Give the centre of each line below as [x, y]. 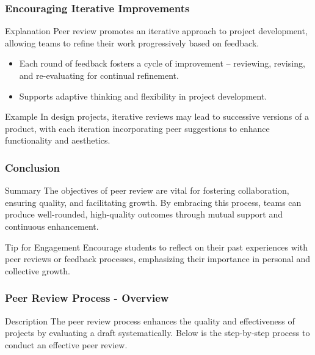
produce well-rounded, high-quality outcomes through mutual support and [144, 214]
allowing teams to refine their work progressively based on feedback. [132, 42]
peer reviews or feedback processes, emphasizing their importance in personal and [158, 259]
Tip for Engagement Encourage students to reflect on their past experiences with [156, 247]
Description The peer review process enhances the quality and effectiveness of [150, 320]
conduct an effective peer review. [66, 344]
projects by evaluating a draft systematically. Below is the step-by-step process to [157, 333]
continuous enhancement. [52, 226]
